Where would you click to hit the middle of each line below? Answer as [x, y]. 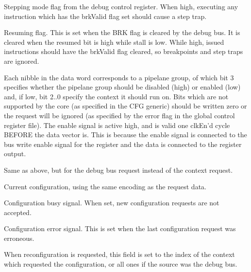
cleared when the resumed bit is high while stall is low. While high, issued [114, 42]
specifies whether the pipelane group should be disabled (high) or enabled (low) [122, 87]
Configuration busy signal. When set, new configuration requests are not [112, 203]
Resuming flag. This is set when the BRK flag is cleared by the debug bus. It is [122, 32]
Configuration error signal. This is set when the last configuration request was [120, 228]
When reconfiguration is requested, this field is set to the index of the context [119, 254]
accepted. [18, 212]
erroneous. [19, 238]
